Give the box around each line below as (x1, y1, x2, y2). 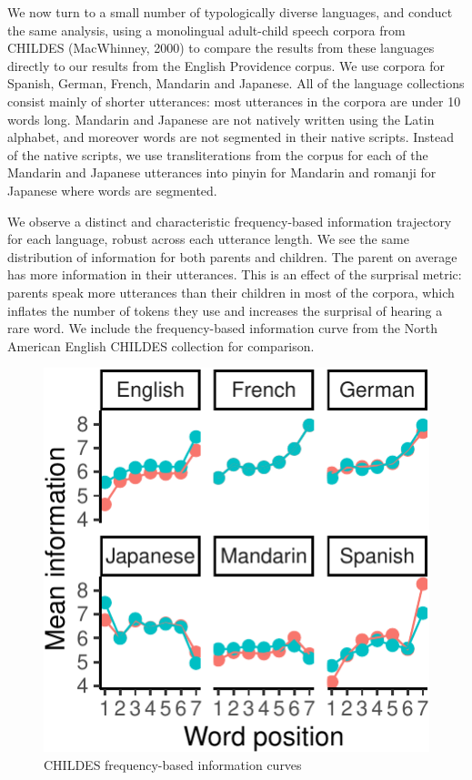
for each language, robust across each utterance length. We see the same (7, 229, 409, 248)
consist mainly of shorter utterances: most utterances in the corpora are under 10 (7, 91, 461, 110)
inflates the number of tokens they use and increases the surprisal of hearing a (7, 300, 443, 319)
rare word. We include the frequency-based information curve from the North (7, 319, 437, 338)
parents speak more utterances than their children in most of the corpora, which (7, 282, 455, 301)
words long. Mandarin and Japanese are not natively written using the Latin (7, 109, 435, 128)
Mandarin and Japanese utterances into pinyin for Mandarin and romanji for (7, 163, 437, 182)
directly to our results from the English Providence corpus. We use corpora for (7, 56, 446, 75)
